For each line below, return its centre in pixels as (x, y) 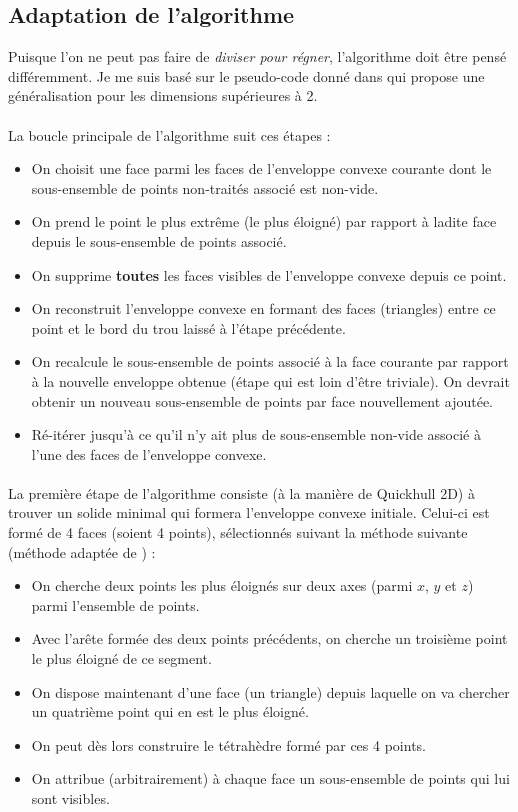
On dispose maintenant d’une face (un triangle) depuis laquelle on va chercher (270, 691)
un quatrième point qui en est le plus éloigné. (170, 711)
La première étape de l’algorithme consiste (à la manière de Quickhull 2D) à (241, 492)
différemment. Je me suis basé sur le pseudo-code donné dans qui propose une (246, 75)
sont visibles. (70, 798)
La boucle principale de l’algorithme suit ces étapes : (169, 134)
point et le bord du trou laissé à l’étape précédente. (188, 327)
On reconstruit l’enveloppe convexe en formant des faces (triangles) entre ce (263, 308)
